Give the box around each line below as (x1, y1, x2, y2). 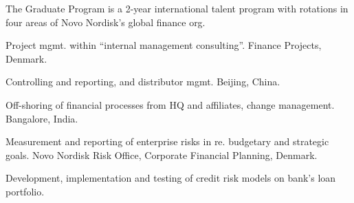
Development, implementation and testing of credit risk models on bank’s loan (5, 171, 336, 185)
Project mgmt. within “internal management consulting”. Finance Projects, (5, 38, 322, 52)
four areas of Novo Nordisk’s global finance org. (5, 14, 206, 29)
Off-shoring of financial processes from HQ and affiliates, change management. (5, 97, 335, 111)
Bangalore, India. (5, 111, 78, 125)
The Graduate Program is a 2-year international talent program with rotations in (5, 1, 349, 15)
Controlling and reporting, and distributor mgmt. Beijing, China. (5, 74, 280, 89)
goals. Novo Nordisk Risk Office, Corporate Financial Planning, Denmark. (5, 147, 318, 162)
